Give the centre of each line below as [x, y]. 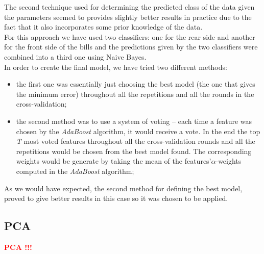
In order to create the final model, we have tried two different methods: [116, 67]
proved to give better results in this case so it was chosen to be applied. [116, 198]
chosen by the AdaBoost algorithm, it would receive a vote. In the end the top [138, 131]
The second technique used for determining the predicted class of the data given [129, 7]
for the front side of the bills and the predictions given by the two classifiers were [131, 47]
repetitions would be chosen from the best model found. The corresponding [134, 151]
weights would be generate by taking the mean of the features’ [114, 161]
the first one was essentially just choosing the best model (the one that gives [136, 84]
